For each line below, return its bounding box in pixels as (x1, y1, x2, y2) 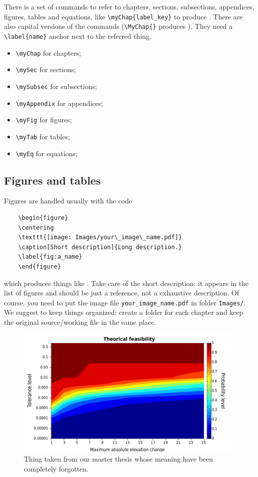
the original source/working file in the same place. (4, 316, 156, 327)
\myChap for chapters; (15, 47, 81, 58)
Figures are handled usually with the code (4, 195, 132, 206)
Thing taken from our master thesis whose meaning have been (24, 453, 213, 464)
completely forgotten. (24, 463, 88, 474)
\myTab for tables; (15, 131, 70, 141)
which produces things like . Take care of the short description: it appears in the (4, 278, 249, 288)
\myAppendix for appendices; (15, 97, 103, 108)
